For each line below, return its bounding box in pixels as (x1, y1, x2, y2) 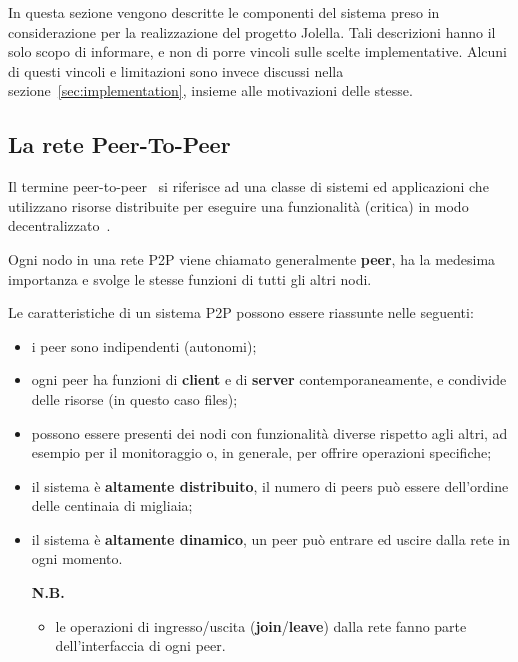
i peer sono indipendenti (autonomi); (31, 335, 257, 356)
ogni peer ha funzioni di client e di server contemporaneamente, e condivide (31, 369, 507, 390)
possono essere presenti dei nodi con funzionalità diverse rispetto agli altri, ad (31, 422, 508, 443)
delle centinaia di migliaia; (31, 495, 193, 516)
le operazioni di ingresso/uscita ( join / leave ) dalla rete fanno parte (55, 615, 467, 636)
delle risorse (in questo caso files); (31, 388, 238, 409)
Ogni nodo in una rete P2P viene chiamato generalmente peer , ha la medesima (8, 248, 496, 269)
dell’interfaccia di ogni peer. (55, 635, 226, 656)
